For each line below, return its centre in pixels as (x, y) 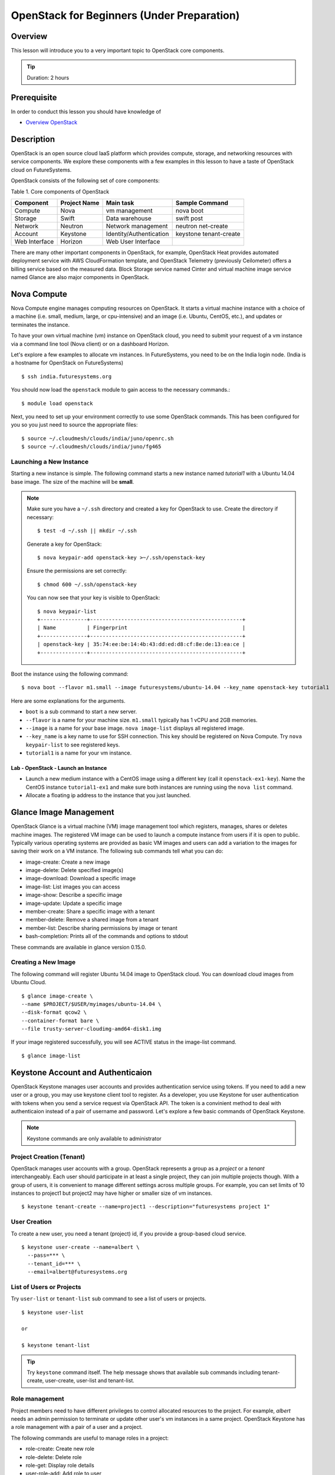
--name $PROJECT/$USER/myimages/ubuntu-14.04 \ (91, 1004)
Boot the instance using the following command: (70, 674)
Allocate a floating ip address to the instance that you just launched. (108, 795)
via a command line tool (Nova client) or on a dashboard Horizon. (90, 344)
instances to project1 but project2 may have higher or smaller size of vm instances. (111, 1193)
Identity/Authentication (137, 234)
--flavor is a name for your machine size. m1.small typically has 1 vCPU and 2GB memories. (142, 720)
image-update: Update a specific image (74, 903)
